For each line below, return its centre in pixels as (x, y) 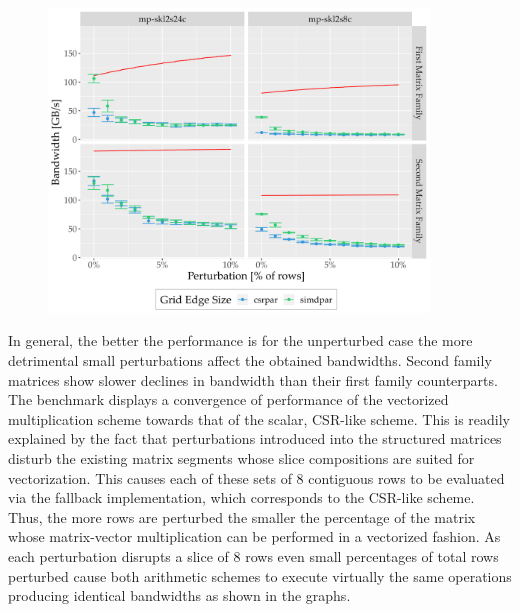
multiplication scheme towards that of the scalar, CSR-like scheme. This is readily (259, 418)
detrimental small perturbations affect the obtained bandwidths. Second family (250, 360)
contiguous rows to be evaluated (406, 477)
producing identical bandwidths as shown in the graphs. (179, 595)
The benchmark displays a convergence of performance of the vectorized (228, 399)
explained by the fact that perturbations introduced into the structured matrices (255, 438)
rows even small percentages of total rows (372, 555)
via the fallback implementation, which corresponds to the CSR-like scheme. (241, 497)
